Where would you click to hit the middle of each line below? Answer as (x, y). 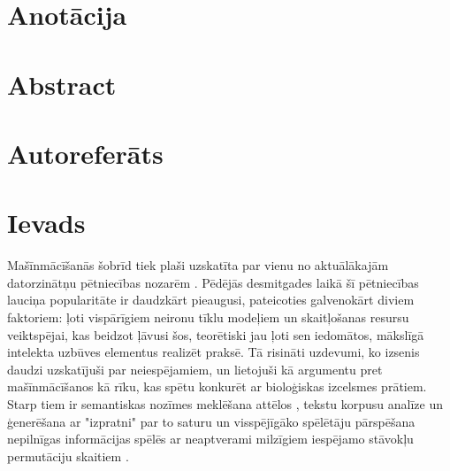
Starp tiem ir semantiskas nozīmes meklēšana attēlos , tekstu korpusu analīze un (225, 404)
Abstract (62, 84)
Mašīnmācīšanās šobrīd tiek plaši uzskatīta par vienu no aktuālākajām (198, 265)
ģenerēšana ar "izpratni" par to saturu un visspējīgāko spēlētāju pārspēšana (211, 421)
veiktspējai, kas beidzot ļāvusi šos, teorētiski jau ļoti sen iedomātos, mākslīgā (216, 334)
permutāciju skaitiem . (68, 456)
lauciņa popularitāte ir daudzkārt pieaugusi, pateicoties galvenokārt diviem (211, 300)
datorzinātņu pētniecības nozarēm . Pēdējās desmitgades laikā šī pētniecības (213, 282)
